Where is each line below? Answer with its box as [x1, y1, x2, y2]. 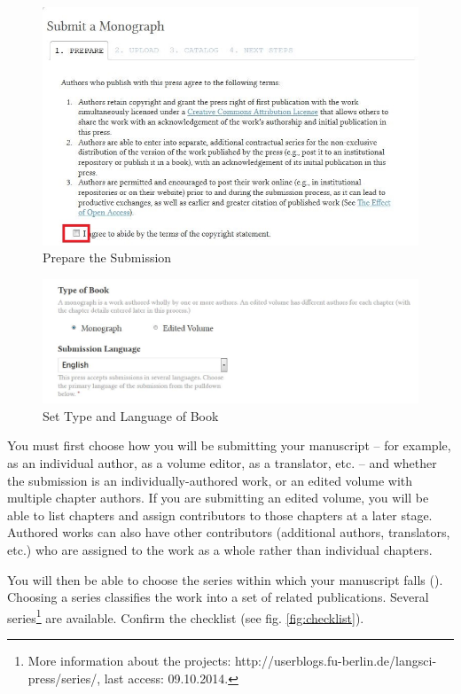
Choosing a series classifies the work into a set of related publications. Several [7, 588, 429, 606]
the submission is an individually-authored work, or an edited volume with [7, 471, 413, 489]
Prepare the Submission [43, 248, 172, 267]
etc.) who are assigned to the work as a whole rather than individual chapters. [7, 540, 433, 558]
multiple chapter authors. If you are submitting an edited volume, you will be [7, 488, 429, 507]
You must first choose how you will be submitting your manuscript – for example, [7, 436, 451, 455]
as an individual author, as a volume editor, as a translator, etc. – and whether [7, 453, 437, 472]
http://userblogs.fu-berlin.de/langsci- [234, 651, 437, 669]
